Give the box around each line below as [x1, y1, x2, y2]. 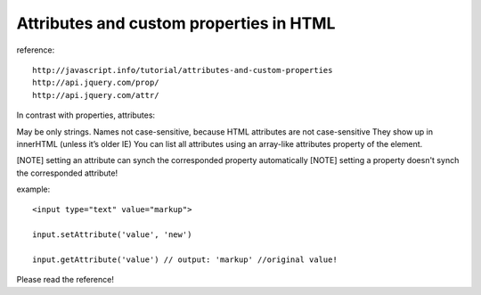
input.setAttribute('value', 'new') [32, 230, 192, 240]
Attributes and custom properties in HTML [16, 13, 336, 33]
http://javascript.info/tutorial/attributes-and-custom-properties [32, 65, 333, 75]
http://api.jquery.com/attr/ [32, 90, 159, 100]
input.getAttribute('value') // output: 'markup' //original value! [32, 255, 338, 265]
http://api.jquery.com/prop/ [32, 78, 159, 88]
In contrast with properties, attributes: [16, 110, 156, 120]
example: [16, 184, 51, 195]
